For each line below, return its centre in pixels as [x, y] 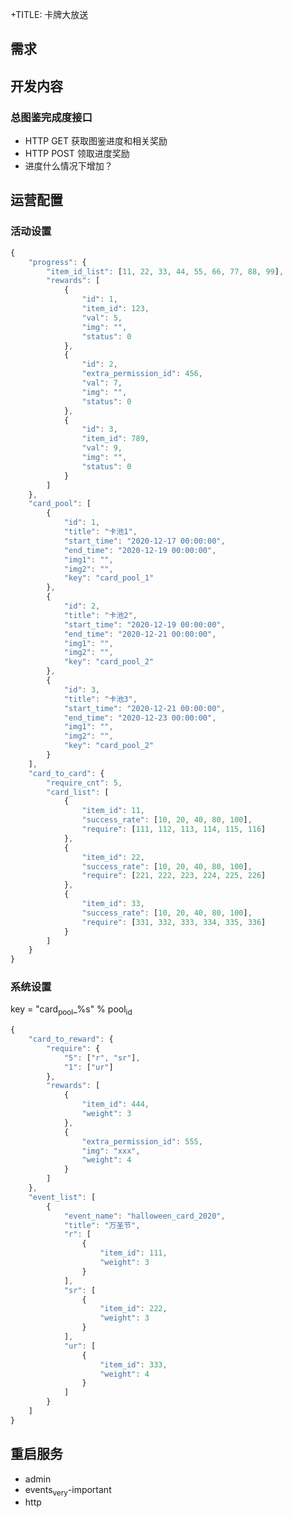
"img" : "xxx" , [111, 1151]
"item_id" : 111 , [133, 1253]
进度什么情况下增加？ [68, 166]
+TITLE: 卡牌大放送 [49, 14]
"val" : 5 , [102, 318]
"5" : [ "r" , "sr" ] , [102, 1058]
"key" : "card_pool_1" [109, 578]
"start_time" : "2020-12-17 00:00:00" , [144, 541]
